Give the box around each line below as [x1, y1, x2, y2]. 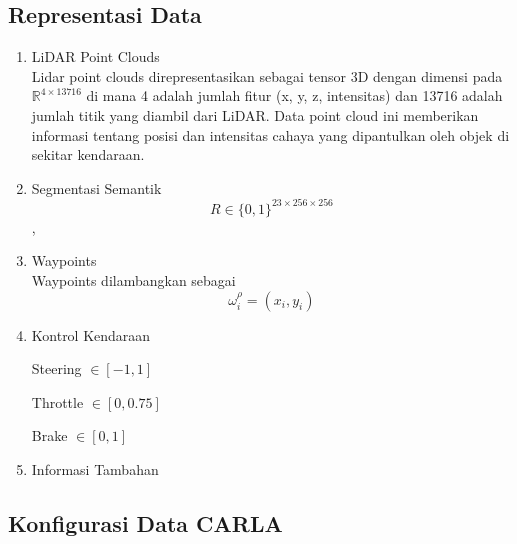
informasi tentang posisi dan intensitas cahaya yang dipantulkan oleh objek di [31, 124, 510, 145]
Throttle [31, 391, 84, 412]
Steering [31, 358, 82, 379]
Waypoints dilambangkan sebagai [31, 270, 236, 291]
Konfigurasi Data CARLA [8, 508, 283, 538]
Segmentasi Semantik [31, 177, 162, 198]
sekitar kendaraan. [31, 144, 145, 165]
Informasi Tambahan [31, 459, 159, 480]
